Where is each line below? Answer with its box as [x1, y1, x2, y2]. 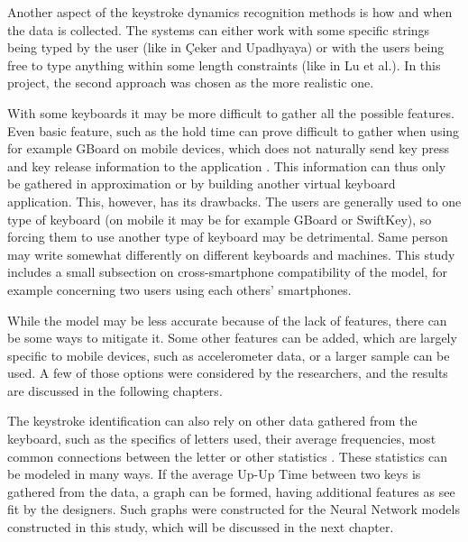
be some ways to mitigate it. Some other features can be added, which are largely [7, 328, 457, 347]
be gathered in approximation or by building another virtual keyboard [7, 174, 396, 193]
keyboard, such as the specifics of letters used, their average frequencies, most [7, 429, 436, 448]
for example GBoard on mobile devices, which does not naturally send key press [7, 139, 450, 158]
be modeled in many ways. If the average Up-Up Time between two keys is [7, 464, 421, 483]
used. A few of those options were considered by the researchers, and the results [7, 363, 448, 382]
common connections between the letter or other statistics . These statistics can [7, 446, 447, 465]
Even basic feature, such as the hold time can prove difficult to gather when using [7, 121, 460, 140]
